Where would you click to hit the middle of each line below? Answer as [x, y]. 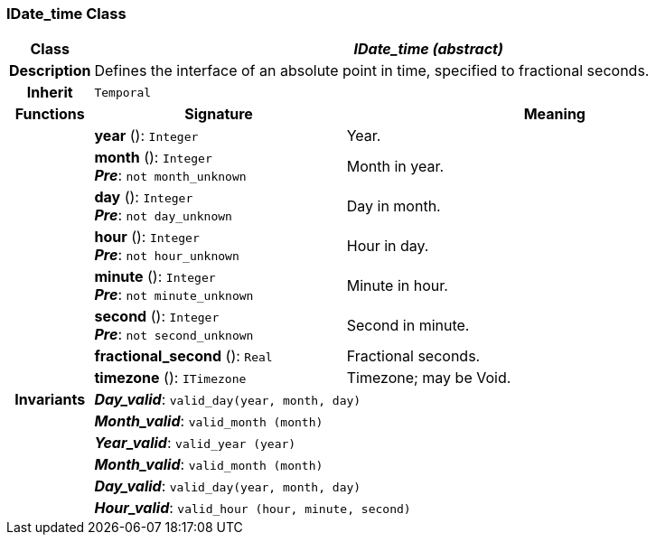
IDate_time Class [66, 14]
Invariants [50, 400]
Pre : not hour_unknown [167, 255]
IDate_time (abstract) [428, 49]
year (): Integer [146, 136]
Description [50, 71]
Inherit [50, 93]
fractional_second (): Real [183, 356]
